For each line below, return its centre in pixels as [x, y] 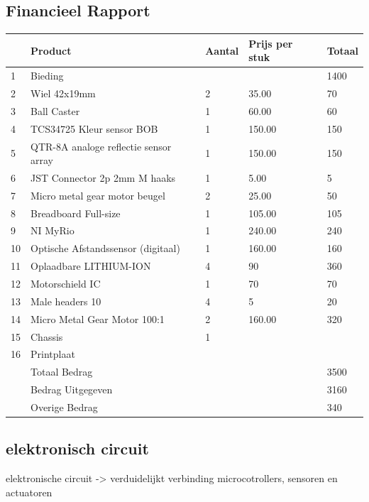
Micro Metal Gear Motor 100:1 [98, 318]
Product [51, 50]
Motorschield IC [66, 284]
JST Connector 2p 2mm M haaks [103, 177]
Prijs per [271, 43]
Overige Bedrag [64, 406]
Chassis [47, 336]
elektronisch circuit [77, 448]
